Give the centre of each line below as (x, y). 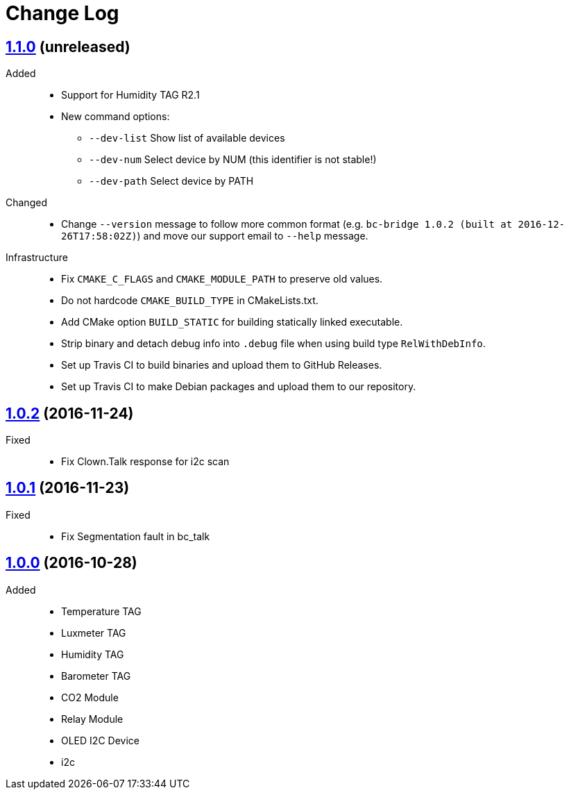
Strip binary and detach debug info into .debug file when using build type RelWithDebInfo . (273, 344)
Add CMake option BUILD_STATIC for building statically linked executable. (232, 322)
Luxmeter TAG (94, 633)
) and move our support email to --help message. (253, 236)
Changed (26, 203)
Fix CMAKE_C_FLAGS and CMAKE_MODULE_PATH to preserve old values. (222, 279)
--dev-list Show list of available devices (187, 138)
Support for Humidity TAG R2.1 (130, 95)
